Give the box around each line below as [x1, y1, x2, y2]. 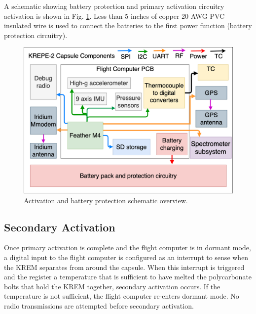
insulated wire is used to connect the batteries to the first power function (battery [4, 20, 252, 31]
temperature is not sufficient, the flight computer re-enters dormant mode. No [4, 291, 239, 301]
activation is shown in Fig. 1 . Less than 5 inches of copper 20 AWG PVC [4, 10, 225, 21]
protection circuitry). [4, 30, 68, 40]
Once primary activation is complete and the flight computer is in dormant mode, [4, 242, 251, 253]
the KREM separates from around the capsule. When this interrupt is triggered [4, 262, 245, 272]
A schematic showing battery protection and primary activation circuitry [4, 1, 224, 11]
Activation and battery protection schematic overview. [24, 195, 188, 205]
